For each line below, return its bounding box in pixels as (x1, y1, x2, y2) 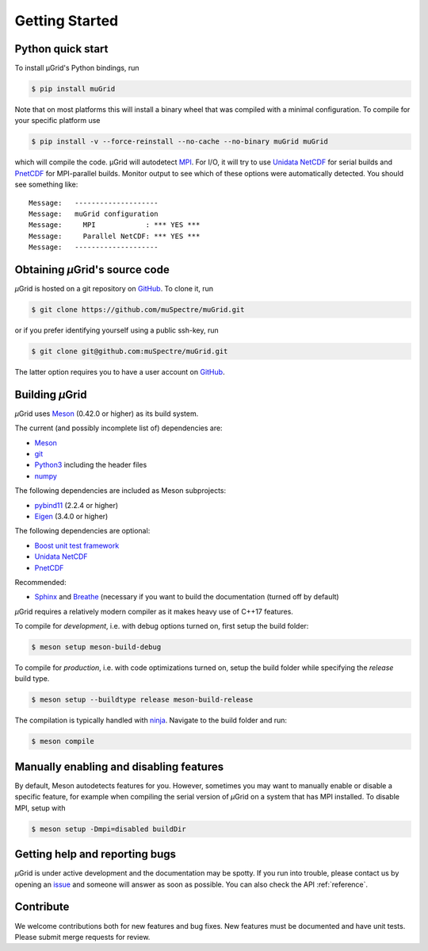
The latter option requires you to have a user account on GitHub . (14, 367, 225, 376)
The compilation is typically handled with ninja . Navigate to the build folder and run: (14, 715, 288, 726)
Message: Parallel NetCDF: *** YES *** (29, 231, 201, 241)
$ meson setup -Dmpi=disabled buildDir (31, 824, 186, 834)
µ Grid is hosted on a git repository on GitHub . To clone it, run (14, 284, 214, 294)
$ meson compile (31, 737, 95, 746)
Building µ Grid (14, 387, 87, 401)
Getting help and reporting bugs (14, 848, 177, 861)
